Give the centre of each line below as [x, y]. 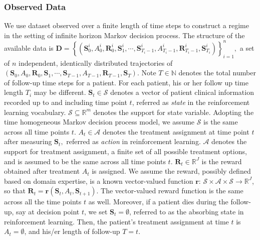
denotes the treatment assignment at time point [176, 131]
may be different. [60, 92]
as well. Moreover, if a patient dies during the [158, 202]
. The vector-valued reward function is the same [170, 191]
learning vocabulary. [35, 112]
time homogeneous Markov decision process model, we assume [99, 122]
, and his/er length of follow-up [72, 231]
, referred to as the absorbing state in [186, 212]
